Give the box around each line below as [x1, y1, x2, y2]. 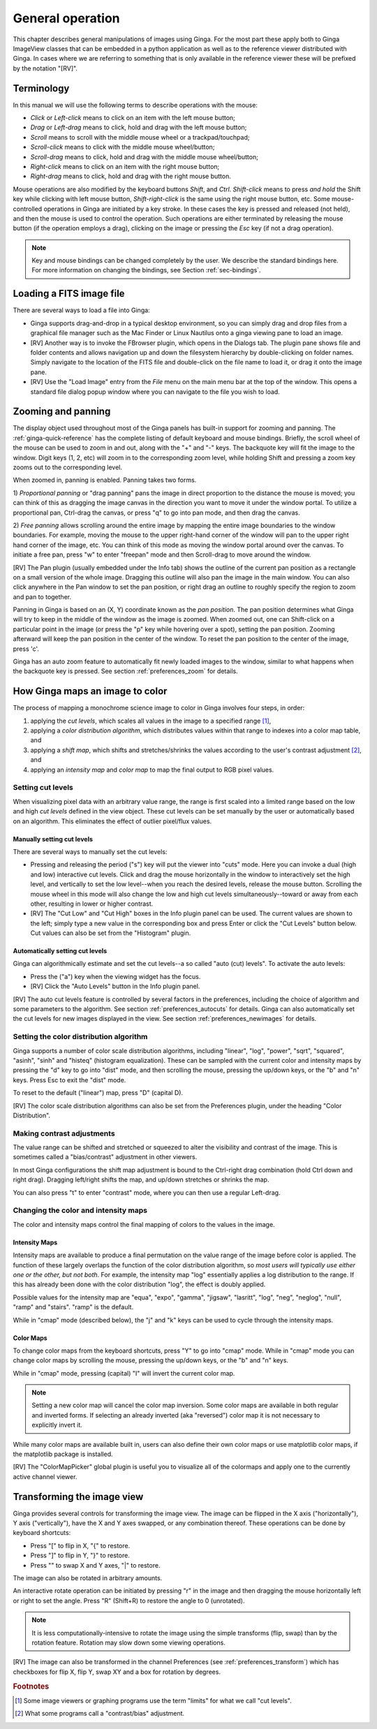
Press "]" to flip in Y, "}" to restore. [30, 1551, 131, 1560]
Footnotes [13, 1682, 50, 1691]
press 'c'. [13, 645, 40, 653]
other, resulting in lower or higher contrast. [30, 899, 154, 908]
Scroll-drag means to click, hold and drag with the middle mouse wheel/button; [30, 152, 258, 161]
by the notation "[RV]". [13, 64, 78, 73]
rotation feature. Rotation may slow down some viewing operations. [31, 1638, 226, 1647]
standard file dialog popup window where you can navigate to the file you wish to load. [30, 388, 281, 396]
